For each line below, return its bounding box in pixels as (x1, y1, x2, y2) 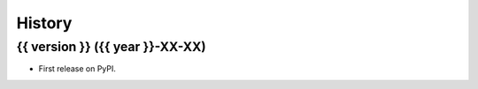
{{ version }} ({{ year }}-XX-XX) (16, 39, 207, 55)
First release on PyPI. (38, 63, 117, 74)
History (16, 13, 73, 33)
